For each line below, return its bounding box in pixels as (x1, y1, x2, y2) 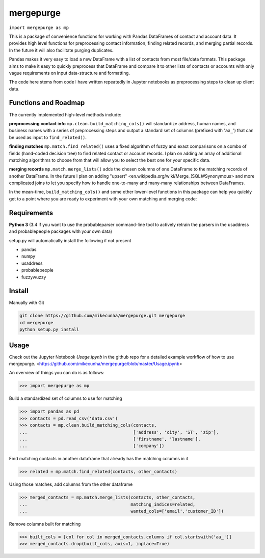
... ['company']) (19, 443, 164, 449)
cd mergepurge (19, 320, 53, 325)
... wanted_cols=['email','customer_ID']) (19, 508, 224, 514)
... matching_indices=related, (19, 502, 196, 507)
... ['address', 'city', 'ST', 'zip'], (19, 429, 219, 435)
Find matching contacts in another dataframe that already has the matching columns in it (9, 456, 188, 462)
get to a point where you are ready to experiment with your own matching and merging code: (9, 195, 197, 201)
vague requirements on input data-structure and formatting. (9, 70, 130, 76)
